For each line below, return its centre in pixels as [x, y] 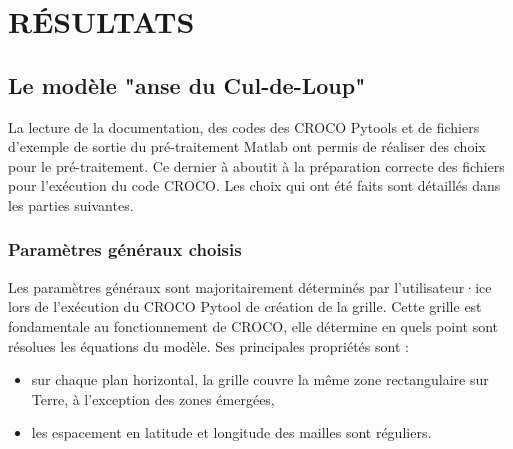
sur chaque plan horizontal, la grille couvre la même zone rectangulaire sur [260, 379]
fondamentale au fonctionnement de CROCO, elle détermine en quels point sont [253, 325]
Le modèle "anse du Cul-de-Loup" [187, 84]
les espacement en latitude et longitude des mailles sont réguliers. [231, 432]
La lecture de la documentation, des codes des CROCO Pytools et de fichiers [244, 126]
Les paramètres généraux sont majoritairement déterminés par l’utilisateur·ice [250, 286]
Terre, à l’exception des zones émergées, [153, 398]
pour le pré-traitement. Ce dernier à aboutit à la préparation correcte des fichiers [256, 165]
